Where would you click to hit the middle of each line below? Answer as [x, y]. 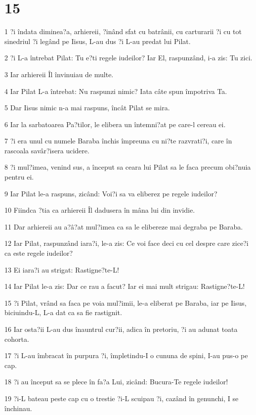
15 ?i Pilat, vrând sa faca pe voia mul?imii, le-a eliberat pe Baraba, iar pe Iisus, [126, 302]
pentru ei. [19, 177]
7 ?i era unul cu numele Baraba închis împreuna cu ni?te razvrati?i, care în [118, 141]
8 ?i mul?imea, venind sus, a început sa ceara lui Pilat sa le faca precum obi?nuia [128, 167]
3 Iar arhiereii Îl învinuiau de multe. [59, 74]
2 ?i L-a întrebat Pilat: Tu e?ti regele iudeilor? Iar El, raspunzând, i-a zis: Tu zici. [128, 58]
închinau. [18, 408]
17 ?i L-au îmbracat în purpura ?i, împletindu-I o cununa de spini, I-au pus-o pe [126, 355]
